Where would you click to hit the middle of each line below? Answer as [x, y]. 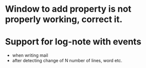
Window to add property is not [68, 9]
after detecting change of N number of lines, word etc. [67, 61]
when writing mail [30, 55]
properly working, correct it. [64, 19]
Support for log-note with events [73, 42]
